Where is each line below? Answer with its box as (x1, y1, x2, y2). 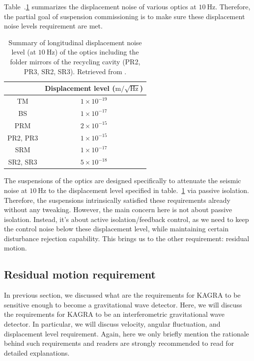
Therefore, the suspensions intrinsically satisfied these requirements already (4, 194, 230, 205)
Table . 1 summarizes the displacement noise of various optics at (4, 1, 197, 11)
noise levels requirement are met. (4, 21, 103, 31)
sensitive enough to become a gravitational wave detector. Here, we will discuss (4, 299, 242, 309)
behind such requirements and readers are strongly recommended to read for (4, 338, 234, 348)
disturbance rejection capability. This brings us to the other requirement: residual (4, 233, 250, 243)
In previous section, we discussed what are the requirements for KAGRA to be (4, 290, 241, 300)
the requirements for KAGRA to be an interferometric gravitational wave (4, 309, 225, 319)
